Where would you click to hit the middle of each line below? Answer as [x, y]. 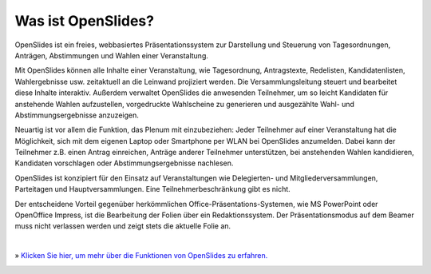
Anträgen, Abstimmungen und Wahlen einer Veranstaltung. [112, 55]
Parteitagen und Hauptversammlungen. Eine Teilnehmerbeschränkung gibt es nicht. [152, 189]
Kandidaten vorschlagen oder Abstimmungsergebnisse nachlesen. [124, 163]
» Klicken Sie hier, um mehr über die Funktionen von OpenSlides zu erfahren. [141, 256]
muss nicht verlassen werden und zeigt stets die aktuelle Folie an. [123, 226]
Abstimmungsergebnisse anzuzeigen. [77, 115]
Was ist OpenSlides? [85, 21]
